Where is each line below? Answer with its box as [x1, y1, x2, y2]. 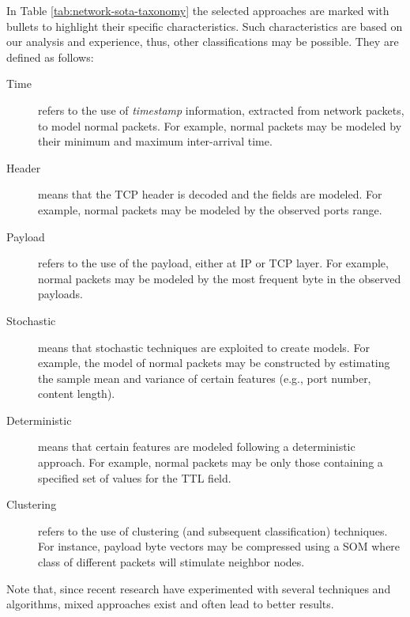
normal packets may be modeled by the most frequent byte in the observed [38, 270, 401, 286]
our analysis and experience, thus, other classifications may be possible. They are [6, 33, 399, 50]
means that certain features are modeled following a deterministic [38, 438, 355, 455]
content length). [38, 385, 115, 402]
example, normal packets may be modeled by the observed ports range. [38, 201, 382, 218]
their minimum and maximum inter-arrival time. [38, 133, 273, 150]
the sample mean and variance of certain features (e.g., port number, [38, 369, 371, 386]
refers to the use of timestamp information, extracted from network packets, [38, 101, 404, 118]
